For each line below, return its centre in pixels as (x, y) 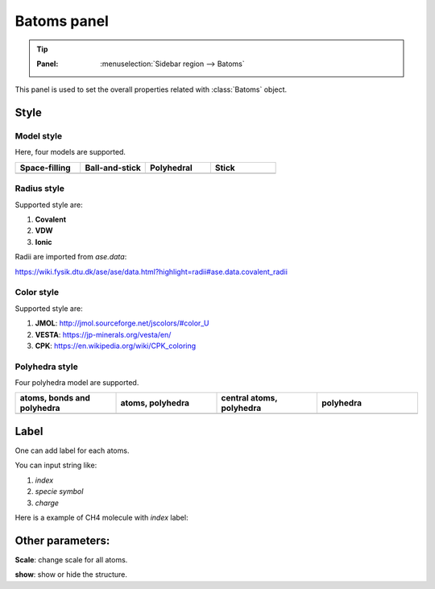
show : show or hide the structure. (71, 574)
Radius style (39, 189)
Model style (39, 136)
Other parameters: (62, 540)
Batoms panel (62, 21)
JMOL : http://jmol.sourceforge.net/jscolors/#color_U (122, 323)
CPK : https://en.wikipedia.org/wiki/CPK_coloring (116, 346)
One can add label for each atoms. (72, 450)
